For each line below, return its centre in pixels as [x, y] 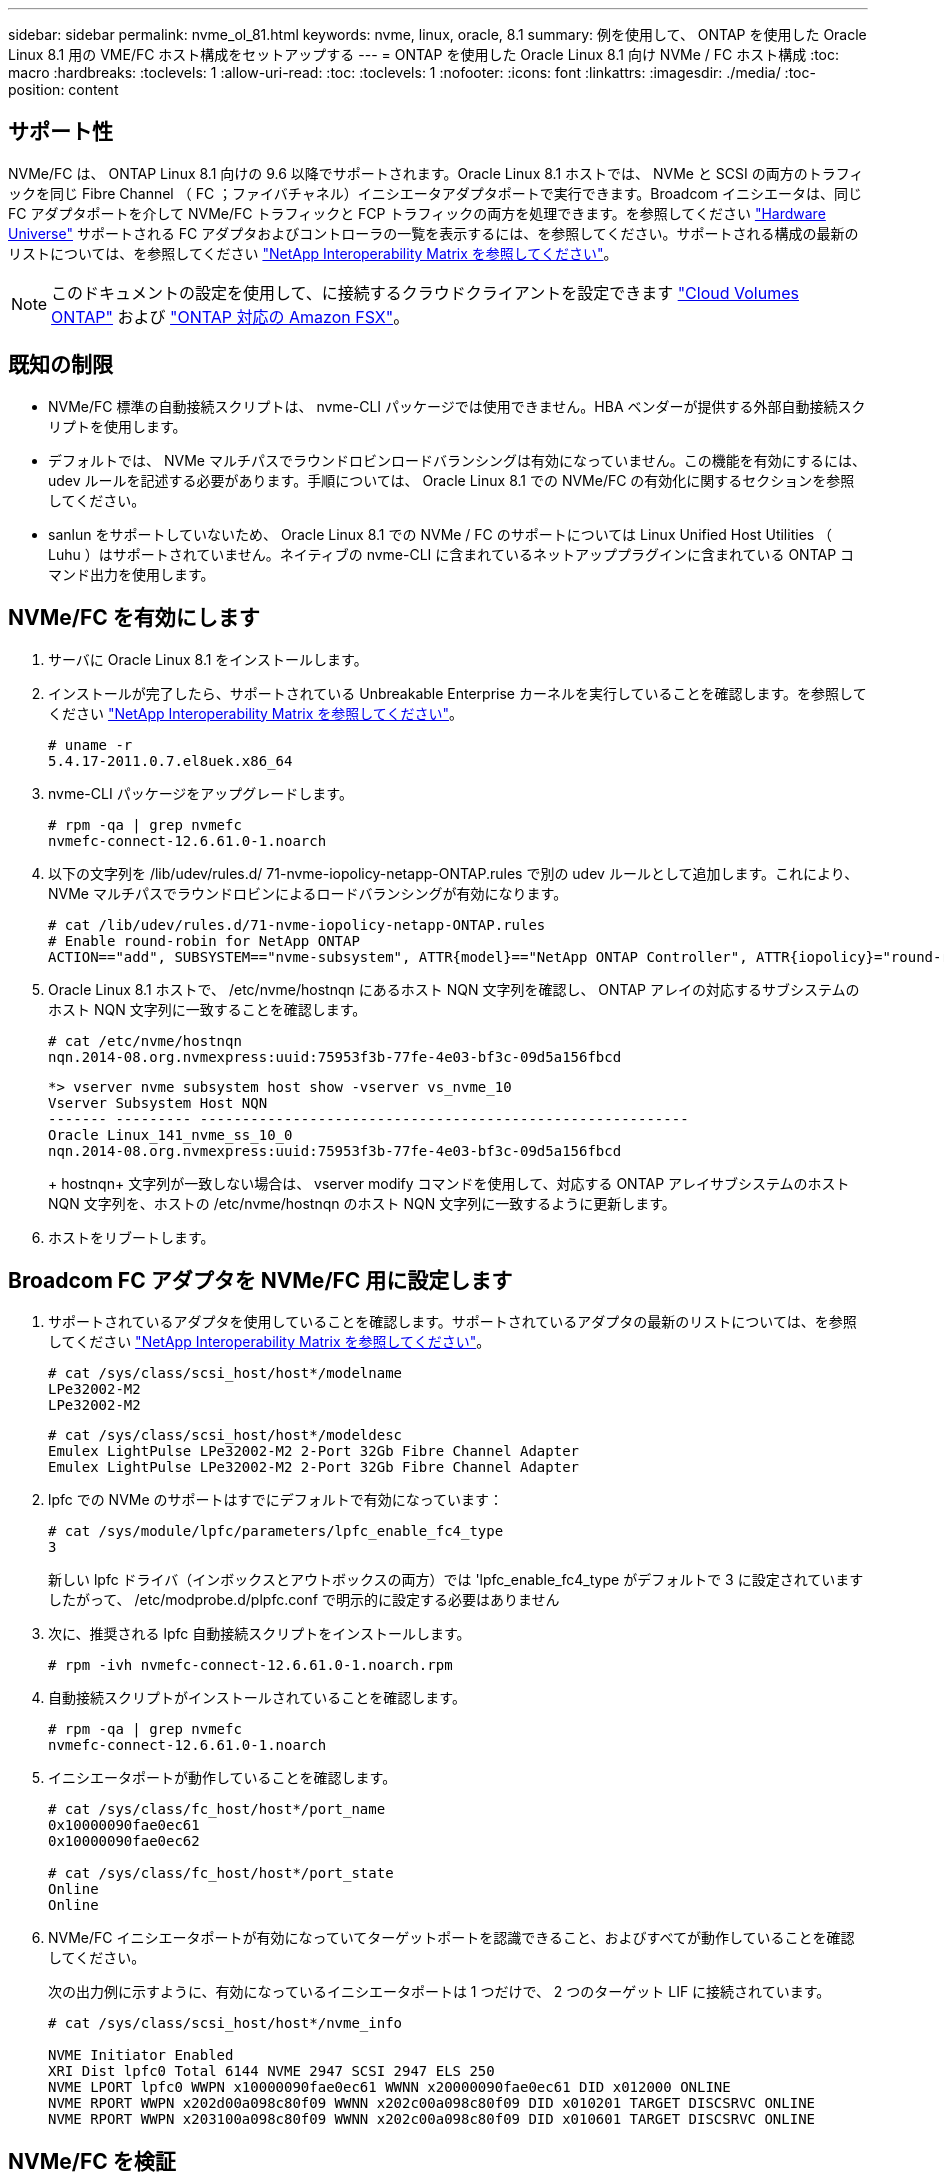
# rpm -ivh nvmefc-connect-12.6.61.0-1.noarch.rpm [250, 1665]
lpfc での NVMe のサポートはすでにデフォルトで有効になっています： [275, 1500]
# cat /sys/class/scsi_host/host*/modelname [225, 1373]
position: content [63, 89]
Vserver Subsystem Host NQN [158, 1102]
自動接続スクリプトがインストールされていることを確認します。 [257, 1698]
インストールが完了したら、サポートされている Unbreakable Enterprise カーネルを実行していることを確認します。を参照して [457, 693]
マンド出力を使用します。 [131, 574]
